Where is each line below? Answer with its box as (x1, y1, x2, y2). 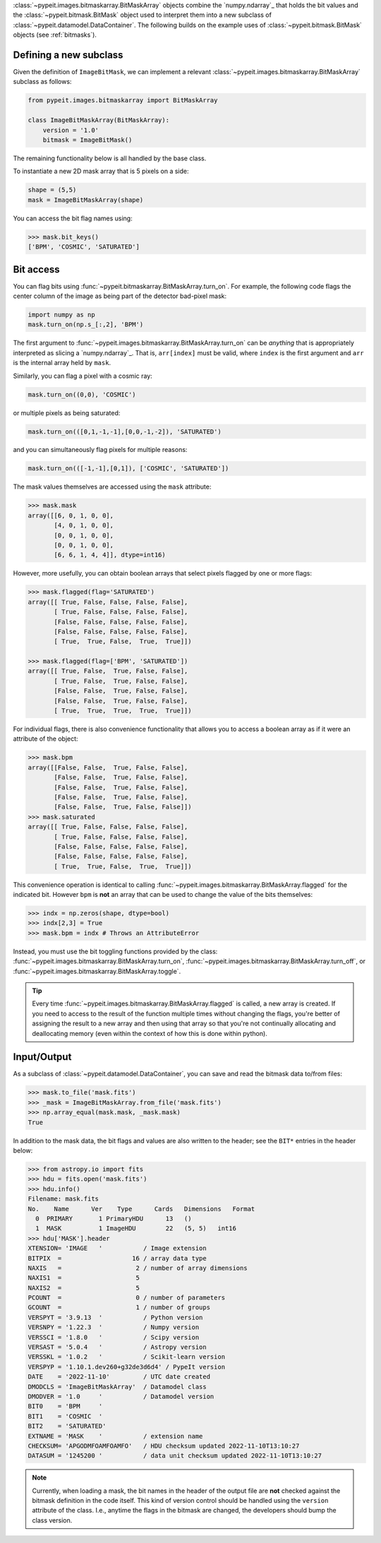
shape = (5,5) (28, 186, 77, 194)
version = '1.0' (42, 126, 99, 134)
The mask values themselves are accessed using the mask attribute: (13, 482, 212, 491)
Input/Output (13, 1051, 72, 1063)
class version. (32, 1515, 73, 1525)
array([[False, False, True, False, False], (28, 763, 188, 771)
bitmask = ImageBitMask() (42, 136, 133, 144)
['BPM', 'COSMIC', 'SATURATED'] (28, 243, 140, 251)
